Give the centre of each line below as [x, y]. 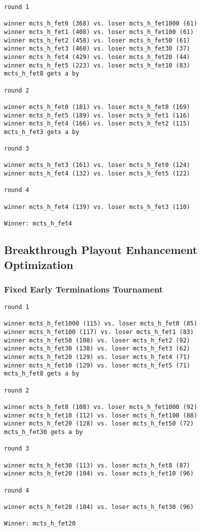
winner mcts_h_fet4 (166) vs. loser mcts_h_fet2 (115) [97, 124]
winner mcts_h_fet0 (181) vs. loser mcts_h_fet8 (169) [97, 107]
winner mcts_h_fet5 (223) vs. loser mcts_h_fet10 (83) [97, 65]
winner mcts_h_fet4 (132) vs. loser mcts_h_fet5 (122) [97, 174]
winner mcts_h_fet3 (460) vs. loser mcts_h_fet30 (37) [97, 49]
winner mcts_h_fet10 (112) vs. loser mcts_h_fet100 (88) [101, 415]
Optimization [39, 264]
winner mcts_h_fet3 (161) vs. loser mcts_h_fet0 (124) [97, 165]
